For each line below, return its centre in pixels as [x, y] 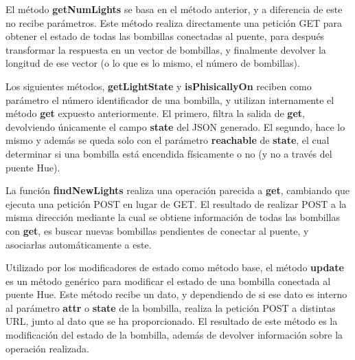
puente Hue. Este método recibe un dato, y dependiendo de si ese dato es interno [176, 294]
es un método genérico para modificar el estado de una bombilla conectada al [168, 280]
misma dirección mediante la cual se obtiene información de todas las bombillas [173, 217]
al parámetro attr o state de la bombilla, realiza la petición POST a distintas [171, 307]
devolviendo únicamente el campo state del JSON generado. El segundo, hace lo [175, 126]
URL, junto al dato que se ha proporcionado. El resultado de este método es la [172, 321]
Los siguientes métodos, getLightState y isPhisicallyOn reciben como [159, 86]
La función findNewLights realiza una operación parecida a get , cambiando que [178, 190]
